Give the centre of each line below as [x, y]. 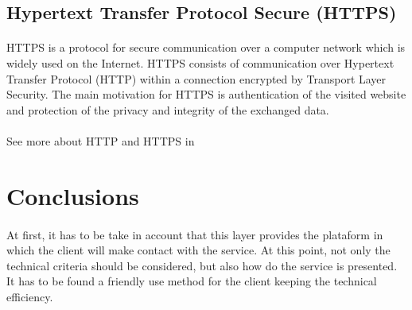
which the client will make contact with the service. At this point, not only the [198, 250]
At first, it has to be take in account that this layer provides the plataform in [195, 234]
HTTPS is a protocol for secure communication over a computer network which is [206, 47]
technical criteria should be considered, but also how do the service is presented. [202, 265]
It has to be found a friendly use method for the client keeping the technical [192, 281]
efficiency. [30, 296]
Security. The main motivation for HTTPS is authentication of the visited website [206, 94]
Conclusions [73, 195]
